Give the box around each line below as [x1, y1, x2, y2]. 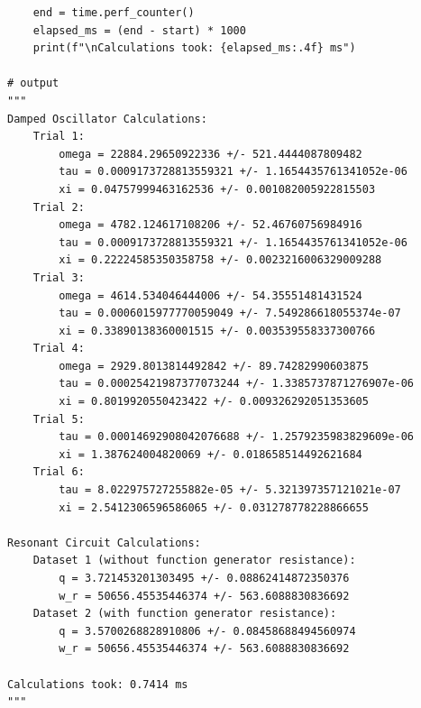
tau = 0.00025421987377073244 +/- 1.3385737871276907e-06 [59, 377, 415, 391]
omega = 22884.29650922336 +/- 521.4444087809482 [59, 147, 362, 161]
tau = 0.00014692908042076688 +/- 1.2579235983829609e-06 [59, 430, 415, 444]
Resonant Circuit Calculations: [7, 536, 201, 549]
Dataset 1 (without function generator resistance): [32, 554, 356, 567]
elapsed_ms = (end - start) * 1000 [32, 23, 246, 37]
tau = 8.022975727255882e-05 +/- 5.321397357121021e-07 [59, 483, 401, 497]
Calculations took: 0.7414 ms [7, 677, 188, 691]
